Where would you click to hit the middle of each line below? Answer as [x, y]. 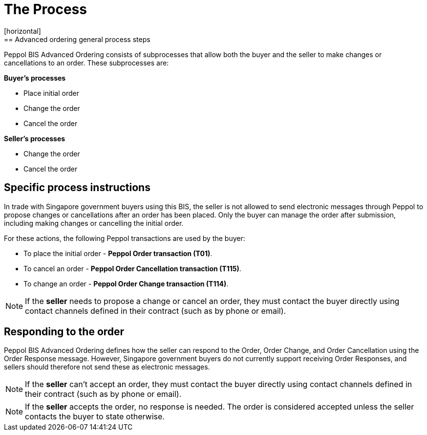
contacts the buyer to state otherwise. [95, 417]
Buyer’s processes [35, 78]
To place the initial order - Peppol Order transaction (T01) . [118, 253]
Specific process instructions [77, 188]
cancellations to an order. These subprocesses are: [86, 63]
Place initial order [51, 93]
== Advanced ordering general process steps [77, 39]
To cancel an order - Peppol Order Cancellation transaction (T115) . [132, 268]
